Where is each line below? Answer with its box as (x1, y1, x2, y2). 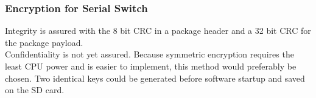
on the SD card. (5, 83, 65, 96)
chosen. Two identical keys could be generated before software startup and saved (5, 71, 305, 84)
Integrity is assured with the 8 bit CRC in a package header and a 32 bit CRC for (5, 24, 311, 37)
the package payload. (5, 36, 83, 48)
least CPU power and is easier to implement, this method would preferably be (5, 60, 297, 72)
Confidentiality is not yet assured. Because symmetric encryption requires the (5, 48, 294, 60)
